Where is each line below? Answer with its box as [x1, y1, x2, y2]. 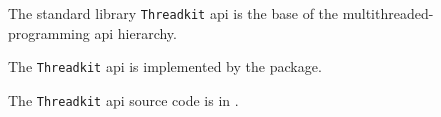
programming [8, 22, 90, 43]
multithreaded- [342, 3, 434, 23]
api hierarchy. [94, 22, 177, 43]
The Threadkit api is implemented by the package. [8, 56, 322, 77]
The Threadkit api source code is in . [8, 89, 239, 110]
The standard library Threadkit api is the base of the [8, 3, 339, 23]
